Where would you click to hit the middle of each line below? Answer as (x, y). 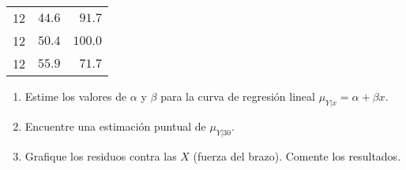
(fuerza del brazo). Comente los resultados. (297, 155)
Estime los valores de (76, 96)
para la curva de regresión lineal (238, 96)
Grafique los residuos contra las (101, 155)
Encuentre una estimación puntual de (115, 126)
